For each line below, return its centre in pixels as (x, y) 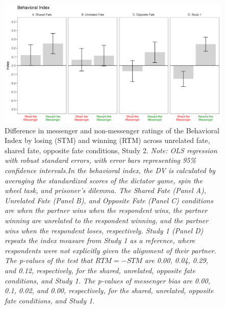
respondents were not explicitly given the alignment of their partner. (110, 250)
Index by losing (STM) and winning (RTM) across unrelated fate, (107, 140)
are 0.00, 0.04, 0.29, (176, 260)
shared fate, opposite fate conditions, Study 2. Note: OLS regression (111, 150)
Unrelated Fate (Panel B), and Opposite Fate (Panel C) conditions (109, 200)
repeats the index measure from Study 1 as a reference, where (100, 240)
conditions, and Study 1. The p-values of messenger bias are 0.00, (107, 280)
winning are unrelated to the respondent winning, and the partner (107, 220)
